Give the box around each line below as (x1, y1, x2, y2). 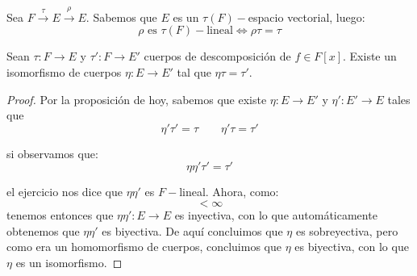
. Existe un (343, 48, 397, 65)
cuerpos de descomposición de (144, 48, 291, 65)
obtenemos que (6, 222, 80, 239)
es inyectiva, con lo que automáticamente (174, 206, 377, 223)
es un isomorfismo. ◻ (15, 253, 123, 270)
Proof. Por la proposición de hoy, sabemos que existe (6, 90, 267, 107)
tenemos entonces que (6, 206, 114, 223)
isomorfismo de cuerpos (6, 63, 122, 80)
